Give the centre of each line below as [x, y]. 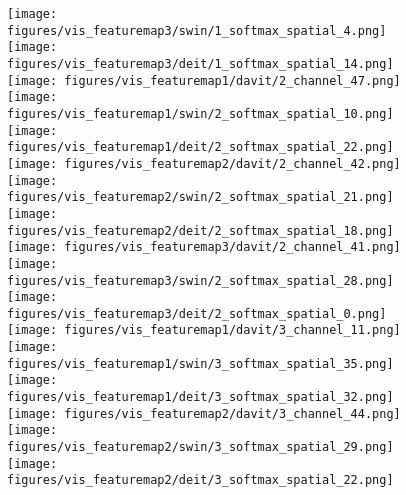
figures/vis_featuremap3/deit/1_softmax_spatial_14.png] [200, 63]
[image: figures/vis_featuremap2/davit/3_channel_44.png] [204, 413]
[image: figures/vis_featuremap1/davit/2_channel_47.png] [204, 80]
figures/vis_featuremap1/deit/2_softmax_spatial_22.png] [200, 147]
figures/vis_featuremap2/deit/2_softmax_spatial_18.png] [200, 230]
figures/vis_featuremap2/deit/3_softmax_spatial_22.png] [200, 480]
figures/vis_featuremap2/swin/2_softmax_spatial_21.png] [200, 197]
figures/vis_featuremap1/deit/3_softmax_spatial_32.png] [200, 397]
